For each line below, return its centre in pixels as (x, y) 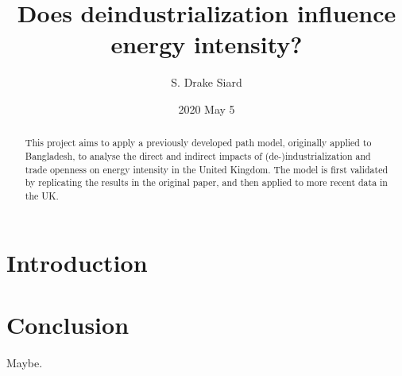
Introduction (77, 262)
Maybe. (25, 362)
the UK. (42, 195)
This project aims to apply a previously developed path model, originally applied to (198, 143)
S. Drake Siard (207, 82)
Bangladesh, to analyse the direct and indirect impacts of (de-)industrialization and (198, 155)
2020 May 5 (207, 109)
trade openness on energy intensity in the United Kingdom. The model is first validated (207, 169)
